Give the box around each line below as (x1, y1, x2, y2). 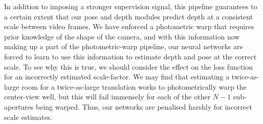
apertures (4, 101, 34, 112)
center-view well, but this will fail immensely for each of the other (4, 91, 211, 102)
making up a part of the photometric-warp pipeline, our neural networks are (4, 41, 243, 52)
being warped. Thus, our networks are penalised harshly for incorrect (35, 101, 252, 112)
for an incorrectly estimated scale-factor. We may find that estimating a (4, 71, 230, 82)
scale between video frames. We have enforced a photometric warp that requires (4, 21, 254, 32)
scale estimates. (4, 111, 53, 122)
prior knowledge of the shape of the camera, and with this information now (4, 31, 240, 42)
